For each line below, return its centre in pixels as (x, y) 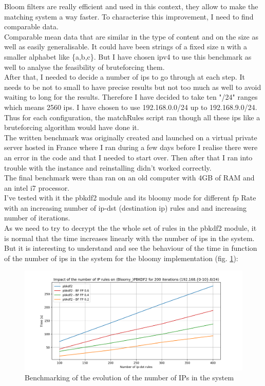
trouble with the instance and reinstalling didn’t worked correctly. (108, 167)
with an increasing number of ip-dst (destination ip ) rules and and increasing (125, 207)
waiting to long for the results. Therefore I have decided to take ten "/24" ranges (131, 97)
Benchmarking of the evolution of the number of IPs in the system (129, 378)
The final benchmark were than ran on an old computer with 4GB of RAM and (129, 178)
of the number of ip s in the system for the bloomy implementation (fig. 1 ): (121, 258)
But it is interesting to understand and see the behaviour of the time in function (131, 248)
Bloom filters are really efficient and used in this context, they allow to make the (131, 6)
